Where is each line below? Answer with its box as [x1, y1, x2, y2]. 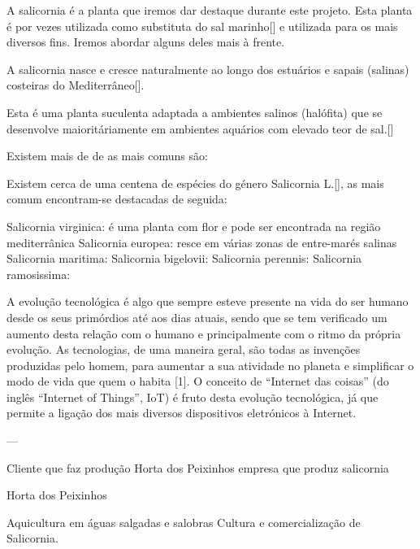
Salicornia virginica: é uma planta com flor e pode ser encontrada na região [6, 217, 381, 234]
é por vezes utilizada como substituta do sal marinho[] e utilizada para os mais [6, 17, 398, 34]
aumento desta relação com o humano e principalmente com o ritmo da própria [6, 325, 401, 342]
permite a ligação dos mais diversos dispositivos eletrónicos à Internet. [6, 404, 357, 421]
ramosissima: [6, 265, 71, 282]
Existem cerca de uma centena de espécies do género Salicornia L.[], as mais [6, 174, 384, 191]
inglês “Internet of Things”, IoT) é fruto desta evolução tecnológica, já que [6, 388, 379, 405]
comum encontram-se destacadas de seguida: [6, 190, 227, 207]
